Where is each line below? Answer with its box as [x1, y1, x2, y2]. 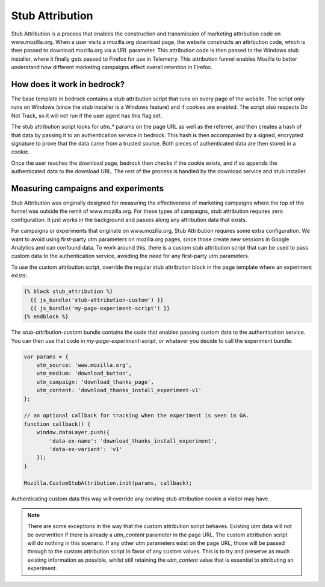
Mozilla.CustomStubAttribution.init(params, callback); [23, 479, 193, 487]
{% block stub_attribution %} [23, 288, 113, 295]
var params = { [23, 353, 69, 360]
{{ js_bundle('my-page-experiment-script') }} [30, 304, 170, 312]
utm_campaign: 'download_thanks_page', [36, 378, 155, 385]
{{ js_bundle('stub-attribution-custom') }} [30, 297, 164, 303]
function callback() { [23, 420, 91, 427]
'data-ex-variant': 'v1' [49, 446, 123, 452]
